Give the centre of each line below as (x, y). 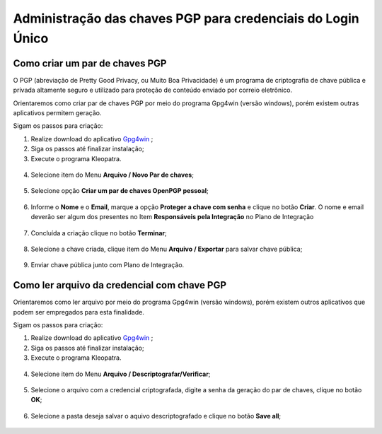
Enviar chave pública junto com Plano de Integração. (108, 265)
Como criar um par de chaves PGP (90, 63)
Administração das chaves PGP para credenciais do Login (186, 18)
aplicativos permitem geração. (57, 113)
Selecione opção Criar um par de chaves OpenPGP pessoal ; (120, 191)
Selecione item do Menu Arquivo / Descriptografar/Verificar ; (121, 374)
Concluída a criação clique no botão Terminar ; (99, 233)
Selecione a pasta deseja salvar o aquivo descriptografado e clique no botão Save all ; (156, 416)
